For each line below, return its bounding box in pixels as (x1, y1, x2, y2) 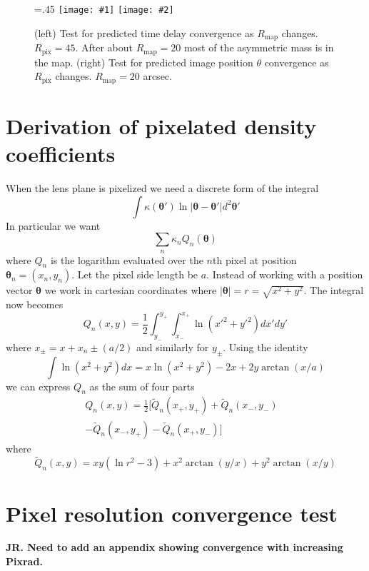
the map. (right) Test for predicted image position (34, 54, 253, 69)
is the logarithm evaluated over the (50, 252, 203, 267)
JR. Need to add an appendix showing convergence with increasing (6, 540, 343, 555)
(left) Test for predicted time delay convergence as (34, 25, 254, 40)
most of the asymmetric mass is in (183, 40, 334, 55)
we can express (6, 378, 71, 393)
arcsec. (143, 69, 172, 84)
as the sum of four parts (89, 378, 195, 393)
